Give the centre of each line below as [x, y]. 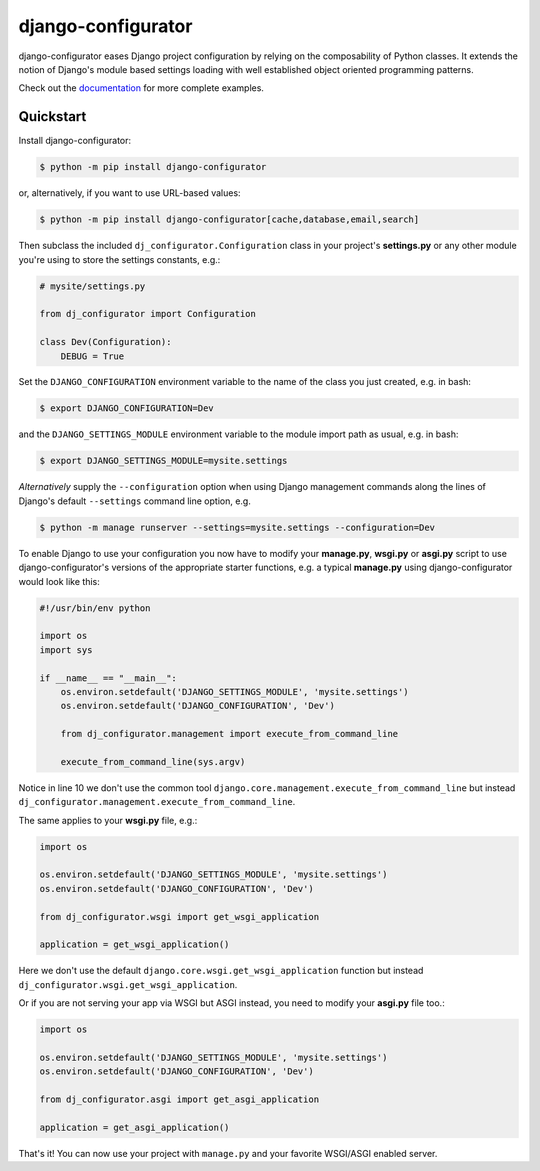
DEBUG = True [92, 356]
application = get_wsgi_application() [134, 944]
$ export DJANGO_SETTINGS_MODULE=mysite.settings [163, 461]
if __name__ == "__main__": [108, 678]
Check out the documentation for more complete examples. [141, 88]
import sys [66, 649]
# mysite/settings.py [92, 286]
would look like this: [59, 581]
